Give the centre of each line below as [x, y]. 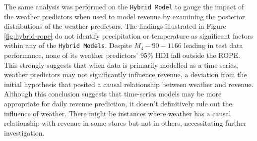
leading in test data [213, 45]
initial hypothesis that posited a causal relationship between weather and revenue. [129, 84]
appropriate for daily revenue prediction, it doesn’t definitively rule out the [118, 104]
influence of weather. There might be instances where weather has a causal [118, 113]
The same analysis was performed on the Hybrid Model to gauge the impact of [124, 6]
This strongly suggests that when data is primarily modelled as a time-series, [121, 65]
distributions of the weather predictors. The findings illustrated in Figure [115, 26]
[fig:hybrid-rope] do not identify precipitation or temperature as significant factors [128, 35]
